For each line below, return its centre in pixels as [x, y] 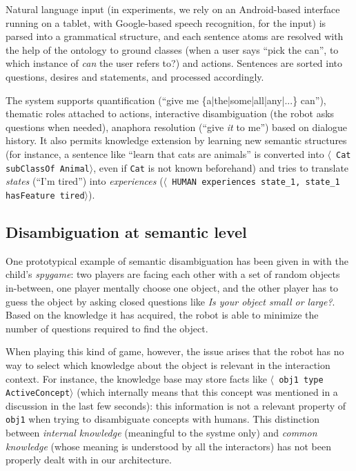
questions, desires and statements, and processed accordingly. [135, 76]
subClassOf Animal [48, 169]
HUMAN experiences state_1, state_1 [256, 182]
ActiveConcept [38, 393]
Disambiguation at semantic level [126, 231]
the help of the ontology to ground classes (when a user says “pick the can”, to [172, 49]
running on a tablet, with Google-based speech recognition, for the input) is [166, 22]
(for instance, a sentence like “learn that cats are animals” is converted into [165, 153]
